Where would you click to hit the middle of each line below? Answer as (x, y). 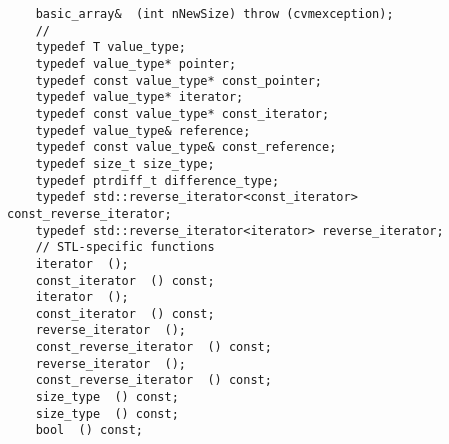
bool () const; (89, 430)
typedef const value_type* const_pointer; (178, 80)
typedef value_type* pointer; (136, 63)
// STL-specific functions (125, 247)
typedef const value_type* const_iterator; (182, 113)
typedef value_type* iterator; (139, 97)
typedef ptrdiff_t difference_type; (157, 180)
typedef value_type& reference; (143, 130)
